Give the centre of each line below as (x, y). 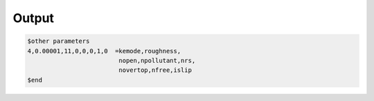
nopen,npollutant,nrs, (157, 60)
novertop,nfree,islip (155, 70)
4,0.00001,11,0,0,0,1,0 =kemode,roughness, (104, 51)
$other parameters (59, 41)
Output (34, 18)
